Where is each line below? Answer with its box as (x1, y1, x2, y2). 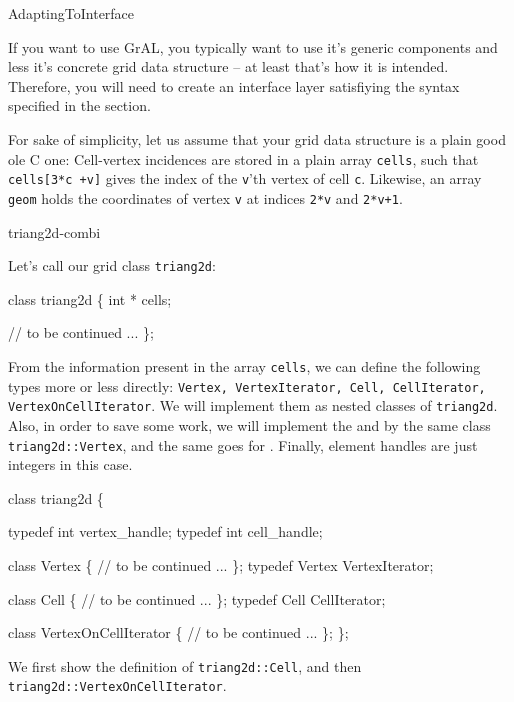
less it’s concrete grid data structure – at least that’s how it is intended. (8, 56, 449, 77)
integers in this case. (8, 454, 133, 475)
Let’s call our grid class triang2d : (8, 255, 216, 276)
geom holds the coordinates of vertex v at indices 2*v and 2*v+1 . (8, 187, 403, 208)
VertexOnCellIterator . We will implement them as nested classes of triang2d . (8, 395, 498, 416)
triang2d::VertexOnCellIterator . (8, 675, 227, 696)
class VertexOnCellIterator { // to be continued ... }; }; (8, 622, 349, 643)
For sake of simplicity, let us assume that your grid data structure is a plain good (8, 128, 506, 149)
